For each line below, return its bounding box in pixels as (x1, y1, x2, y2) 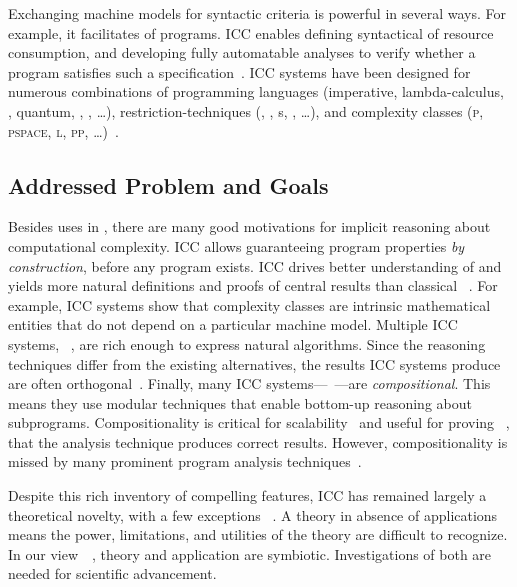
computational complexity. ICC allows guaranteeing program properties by (8, 235, 465, 256)
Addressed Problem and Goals (8, 169, 329, 200)
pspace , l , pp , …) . (8, 120, 119, 141)
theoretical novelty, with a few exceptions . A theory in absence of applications (8, 504, 498, 525)
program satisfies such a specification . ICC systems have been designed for (8, 61, 471, 82)
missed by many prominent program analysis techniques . (8, 451, 362, 472)
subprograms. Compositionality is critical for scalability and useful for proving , (8, 412, 510, 433)
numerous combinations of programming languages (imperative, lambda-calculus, (8, 81, 504, 102)
